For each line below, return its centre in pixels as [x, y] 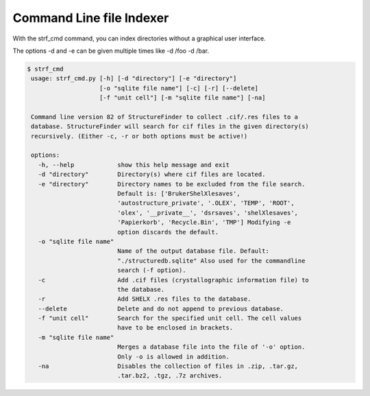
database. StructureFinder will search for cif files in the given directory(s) [170, 126]
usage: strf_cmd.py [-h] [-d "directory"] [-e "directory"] [134, 78]
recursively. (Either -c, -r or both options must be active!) [139, 136]
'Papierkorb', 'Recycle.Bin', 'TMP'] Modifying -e [204, 222]
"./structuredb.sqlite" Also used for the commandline [211, 261]
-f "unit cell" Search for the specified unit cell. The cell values [170, 318]
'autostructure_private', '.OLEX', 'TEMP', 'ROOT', [206, 203]
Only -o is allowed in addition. [173, 357]
